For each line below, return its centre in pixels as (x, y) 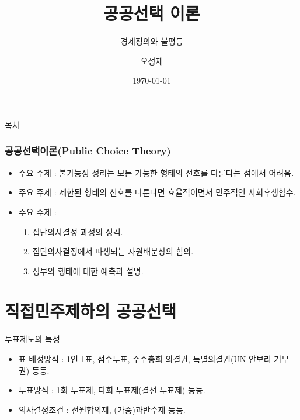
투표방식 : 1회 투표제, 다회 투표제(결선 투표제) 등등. (112, 390)
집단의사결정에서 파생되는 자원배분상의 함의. (113, 251)
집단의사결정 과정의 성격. (78, 231)
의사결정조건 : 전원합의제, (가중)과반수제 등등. (102, 409)
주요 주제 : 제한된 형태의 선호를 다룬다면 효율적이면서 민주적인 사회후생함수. (157, 192)
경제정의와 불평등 (152, 41)
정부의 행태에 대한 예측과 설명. (88, 271)
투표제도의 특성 (32, 339)
